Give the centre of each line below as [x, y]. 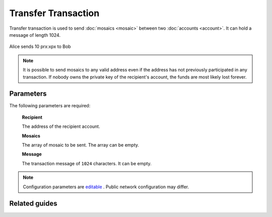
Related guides [33, 204]
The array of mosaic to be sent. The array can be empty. [81, 145]
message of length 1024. [35, 35]
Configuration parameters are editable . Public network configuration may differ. [106, 187]
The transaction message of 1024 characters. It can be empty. [87, 163]
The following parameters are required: [50, 106]
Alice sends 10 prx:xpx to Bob [40, 47]
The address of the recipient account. [61, 126]
